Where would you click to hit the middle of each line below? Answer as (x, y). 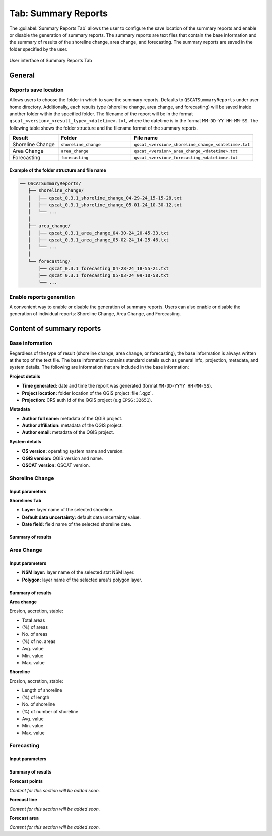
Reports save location (37, 90)
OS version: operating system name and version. (73, 451)
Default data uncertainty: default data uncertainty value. (81, 517)
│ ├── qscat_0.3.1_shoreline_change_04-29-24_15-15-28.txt (105, 198)
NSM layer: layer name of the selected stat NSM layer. (78, 572)
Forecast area (24, 818)
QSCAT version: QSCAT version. (56, 465)
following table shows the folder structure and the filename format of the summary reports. (104, 128)
